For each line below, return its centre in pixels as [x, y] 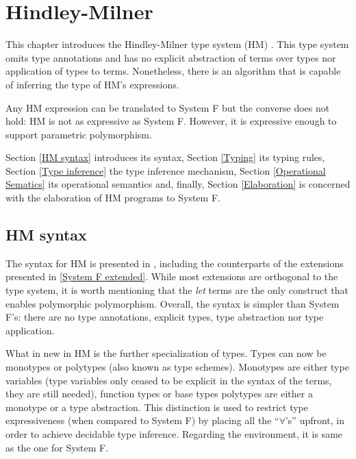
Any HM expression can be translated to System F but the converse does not [168, 107]
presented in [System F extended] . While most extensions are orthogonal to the [172, 276]
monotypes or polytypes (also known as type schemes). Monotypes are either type [177, 367]
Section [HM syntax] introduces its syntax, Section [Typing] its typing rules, [165, 157]
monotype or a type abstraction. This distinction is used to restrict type [157, 407]
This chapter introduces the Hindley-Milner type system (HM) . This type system [177, 44]
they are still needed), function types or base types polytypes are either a [159, 394]
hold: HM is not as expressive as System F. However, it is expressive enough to [171, 121]
